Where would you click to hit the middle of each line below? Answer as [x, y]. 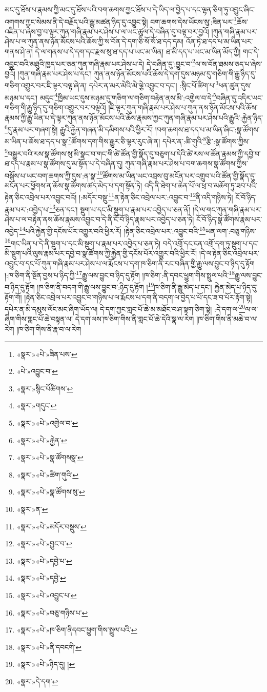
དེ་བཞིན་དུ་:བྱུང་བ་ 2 [171, 63]
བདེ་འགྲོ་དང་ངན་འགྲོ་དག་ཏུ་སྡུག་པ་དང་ [211, 243]
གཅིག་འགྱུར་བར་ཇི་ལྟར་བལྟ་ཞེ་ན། [46, 85]
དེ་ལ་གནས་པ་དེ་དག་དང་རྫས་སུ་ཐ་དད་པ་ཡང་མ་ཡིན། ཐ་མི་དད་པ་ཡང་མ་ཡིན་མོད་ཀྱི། [138, 52]
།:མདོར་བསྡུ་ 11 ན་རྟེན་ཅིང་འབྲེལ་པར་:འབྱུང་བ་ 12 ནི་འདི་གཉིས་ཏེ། [156, 196]
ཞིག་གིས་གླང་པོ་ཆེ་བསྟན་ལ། [39, 319]
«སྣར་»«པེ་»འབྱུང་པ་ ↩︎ [47, 595]
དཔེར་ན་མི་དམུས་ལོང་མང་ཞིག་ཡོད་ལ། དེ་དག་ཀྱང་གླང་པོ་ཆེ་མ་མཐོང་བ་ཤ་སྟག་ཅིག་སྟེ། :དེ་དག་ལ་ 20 [125, 308]
